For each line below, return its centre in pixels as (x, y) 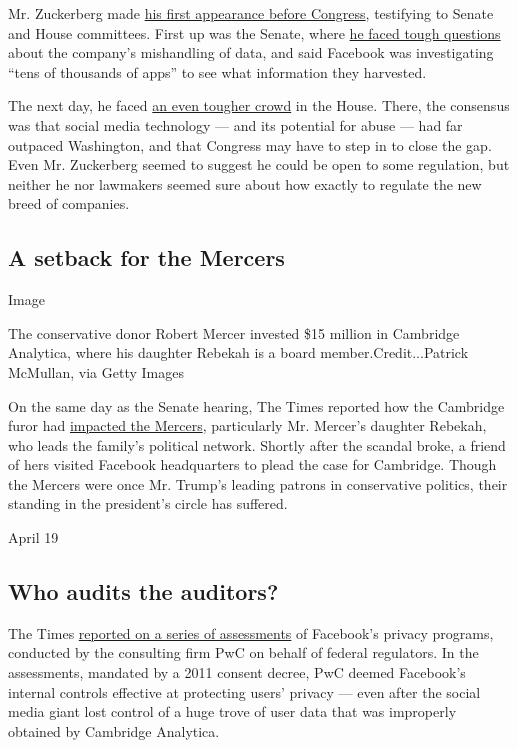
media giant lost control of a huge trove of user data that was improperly (232, 711)
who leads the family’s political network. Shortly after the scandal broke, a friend (257, 444)
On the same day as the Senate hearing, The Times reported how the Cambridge (256, 405)
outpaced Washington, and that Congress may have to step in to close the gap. (250, 144)
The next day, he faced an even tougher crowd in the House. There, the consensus (259, 105)
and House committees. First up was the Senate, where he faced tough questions (254, 32)
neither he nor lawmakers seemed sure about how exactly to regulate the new (245, 183)
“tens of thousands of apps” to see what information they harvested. (217, 71)
